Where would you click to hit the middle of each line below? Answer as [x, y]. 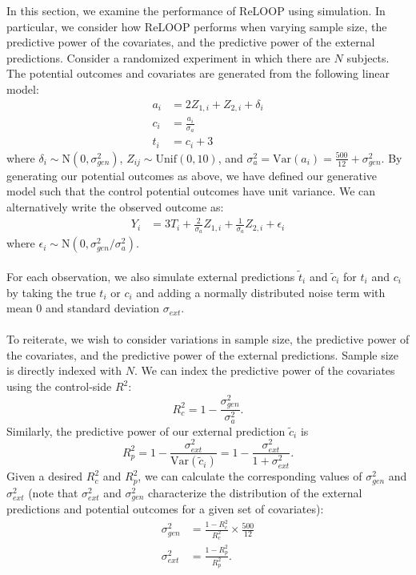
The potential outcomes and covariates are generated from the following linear [198, 73]
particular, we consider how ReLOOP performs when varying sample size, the [197, 26]
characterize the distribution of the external [255, 492]
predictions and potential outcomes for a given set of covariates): [165, 509]
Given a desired [45, 476]
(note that [53, 492]
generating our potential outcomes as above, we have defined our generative [192, 175]
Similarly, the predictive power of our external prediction [146, 430]
